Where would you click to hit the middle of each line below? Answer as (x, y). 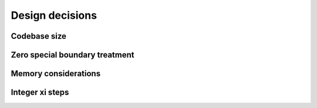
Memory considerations (56, 74)
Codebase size (39, 36)
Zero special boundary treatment (72, 55)
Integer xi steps (40, 92)
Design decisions (54, 15)
